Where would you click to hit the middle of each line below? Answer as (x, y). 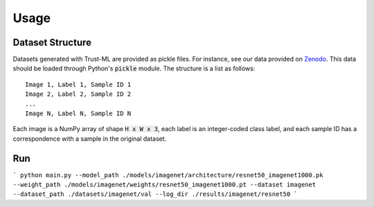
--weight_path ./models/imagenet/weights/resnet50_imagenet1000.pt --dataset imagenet (164, 185)
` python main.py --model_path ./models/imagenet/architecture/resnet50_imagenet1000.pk (168, 175)
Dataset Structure (52, 42)
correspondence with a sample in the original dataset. (90, 139)
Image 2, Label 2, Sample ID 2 (78, 94)
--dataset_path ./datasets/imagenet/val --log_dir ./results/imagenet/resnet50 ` (155, 194)
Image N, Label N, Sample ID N (78, 114)
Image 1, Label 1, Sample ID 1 (78, 84)
